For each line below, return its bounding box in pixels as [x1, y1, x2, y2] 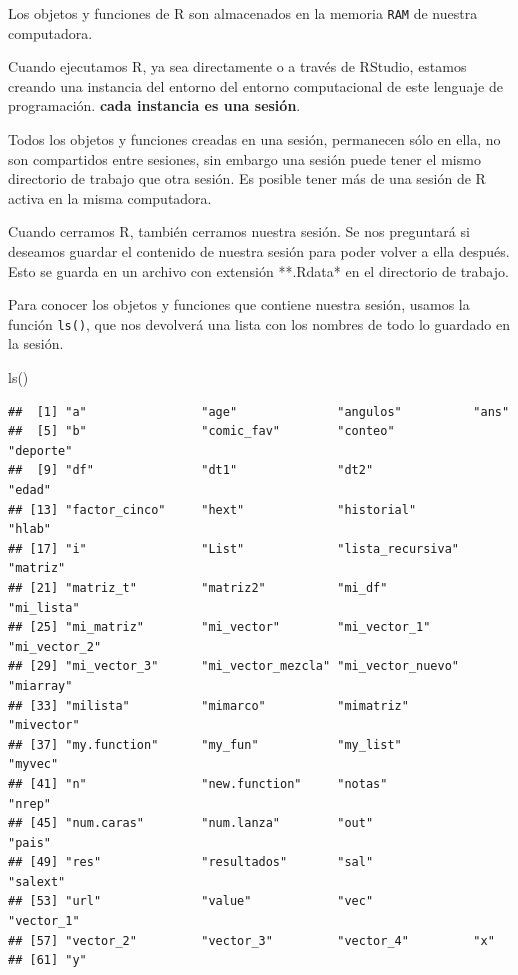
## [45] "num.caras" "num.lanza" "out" [8, 816, 374, 831]
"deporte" [8, 443, 73, 458]
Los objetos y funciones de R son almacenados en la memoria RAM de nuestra [8, 3, 478, 23]
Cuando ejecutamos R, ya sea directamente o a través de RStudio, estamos [8, 56, 467, 77]
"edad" [8, 483, 51, 497]
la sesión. [8, 333, 64, 354]
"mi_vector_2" [8, 639, 102, 654]
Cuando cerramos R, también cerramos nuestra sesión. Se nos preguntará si [8, 221, 470, 242]
